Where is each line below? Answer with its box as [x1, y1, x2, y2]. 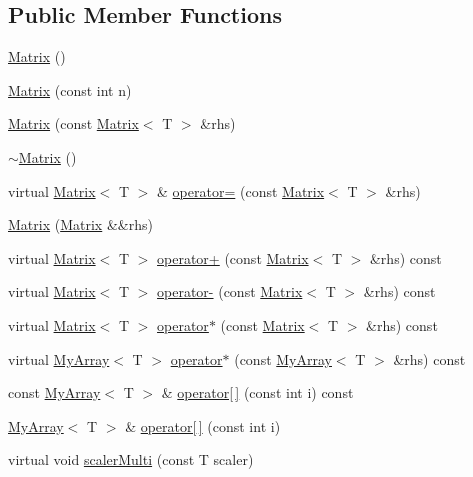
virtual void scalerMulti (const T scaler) [8, 449, 254, 470]
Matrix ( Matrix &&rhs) [8, 214, 153, 235]
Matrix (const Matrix [8, 113, 139, 134]
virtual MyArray [8, 348, 110, 369]
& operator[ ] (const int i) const [161, 382, 354, 403]
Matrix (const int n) [8, 79, 132, 100]
